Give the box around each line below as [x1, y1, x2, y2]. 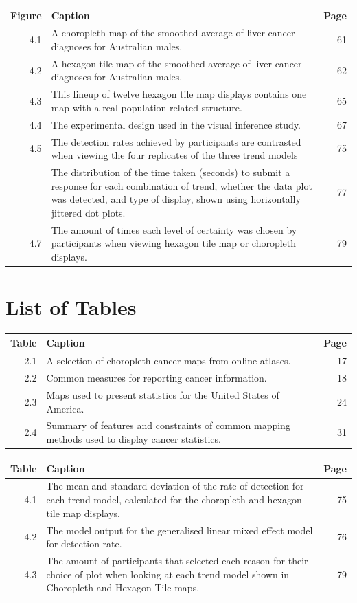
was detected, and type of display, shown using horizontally [51, 192, 301, 206]
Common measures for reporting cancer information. [46, 371, 267, 385]
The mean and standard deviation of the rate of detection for [46, 479, 304, 493]
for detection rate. [46, 536, 122, 551]
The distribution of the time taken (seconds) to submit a [51, 164, 290, 179]
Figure [10, 8, 42, 22]
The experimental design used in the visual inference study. [51, 117, 301, 131]
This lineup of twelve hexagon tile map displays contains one [51, 87, 307, 101]
